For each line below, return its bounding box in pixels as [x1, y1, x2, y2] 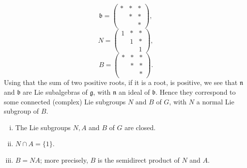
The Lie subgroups [15, 122, 71, 132]
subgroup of [4, 106, 39, 116]
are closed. [124, 122, 156, 132]
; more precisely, [40, 155, 88, 165]
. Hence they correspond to [155, 87, 236, 97]
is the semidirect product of [97, 155, 180, 165]
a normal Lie [196, 96, 234, 106]
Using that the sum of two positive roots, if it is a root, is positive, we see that [4, 77, 238, 87]
